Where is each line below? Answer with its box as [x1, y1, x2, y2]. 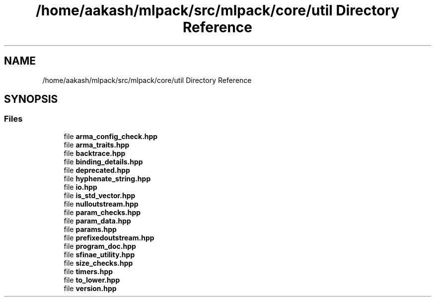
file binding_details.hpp [64, 157, 143, 166]
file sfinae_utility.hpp [64, 250, 135, 259]
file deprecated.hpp [64, 165, 130, 174]
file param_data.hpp [64, 216, 131, 225]
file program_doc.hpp [64, 241, 136, 250]
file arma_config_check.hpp [64, 132, 158, 141]
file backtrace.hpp [64, 149, 126, 157]
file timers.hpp [64, 267, 113, 276]
